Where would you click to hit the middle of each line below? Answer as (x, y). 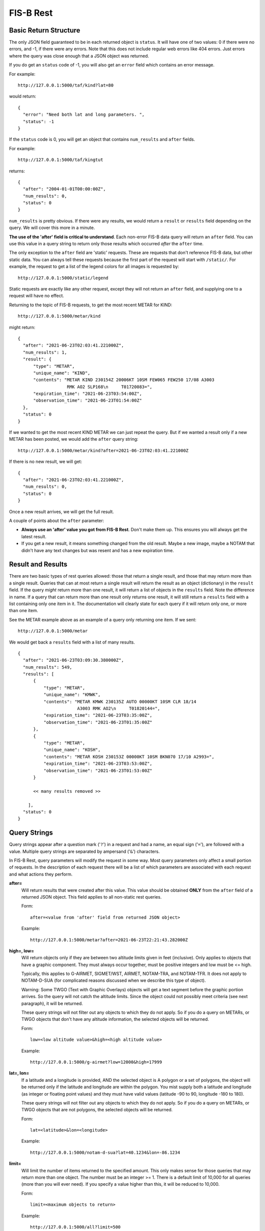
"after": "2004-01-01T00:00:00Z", (64, 189)
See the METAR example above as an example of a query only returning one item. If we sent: (103, 619)
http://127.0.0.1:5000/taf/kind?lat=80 (66, 85)
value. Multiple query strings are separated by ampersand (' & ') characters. (84, 851)
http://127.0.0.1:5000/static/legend (63, 278)
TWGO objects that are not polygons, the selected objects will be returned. (97, 1110)
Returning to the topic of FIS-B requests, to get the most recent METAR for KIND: (91, 305)
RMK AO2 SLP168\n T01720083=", (110, 387)
